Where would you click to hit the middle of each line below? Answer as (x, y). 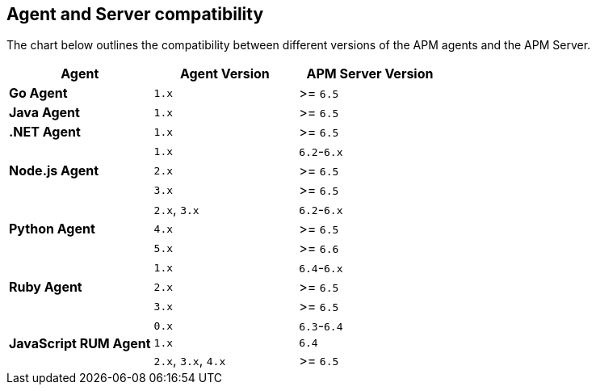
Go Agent (38, 93)
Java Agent (44, 113)
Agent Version (225, 74)
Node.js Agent (54, 171)
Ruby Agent (46, 287)
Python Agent (52, 229)
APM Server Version (370, 74)
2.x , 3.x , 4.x (190, 361)
